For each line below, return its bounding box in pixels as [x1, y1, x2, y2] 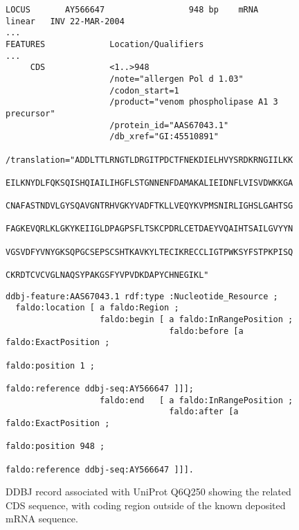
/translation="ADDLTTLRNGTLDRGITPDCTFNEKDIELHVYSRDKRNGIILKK [6, 154, 293, 165]
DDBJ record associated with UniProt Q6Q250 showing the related [6, 484, 291, 499]
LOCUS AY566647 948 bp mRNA [6, 5, 259, 15]
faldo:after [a [169, 407, 239, 417]
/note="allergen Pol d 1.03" [109, 73, 244, 84]
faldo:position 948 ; [6, 441, 105, 452]
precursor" [6, 108, 55, 118]
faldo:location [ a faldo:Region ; [15, 303, 179, 313]
